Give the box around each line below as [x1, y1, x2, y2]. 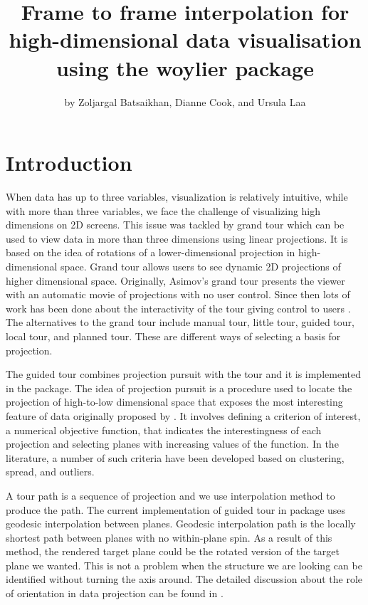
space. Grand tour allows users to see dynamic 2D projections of [61, 259, 341, 273]
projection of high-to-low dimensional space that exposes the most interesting [6, 394, 343, 409]
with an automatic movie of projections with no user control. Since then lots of [6, 287, 350, 302]
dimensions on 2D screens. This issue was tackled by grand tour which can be [6, 217, 345, 232]
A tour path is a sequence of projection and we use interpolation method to [6, 488, 335, 503]
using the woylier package [56, 53, 314, 82]
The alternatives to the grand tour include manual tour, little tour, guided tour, [6, 315, 354, 330]
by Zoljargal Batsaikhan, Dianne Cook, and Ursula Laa [64, 94, 306, 109]
